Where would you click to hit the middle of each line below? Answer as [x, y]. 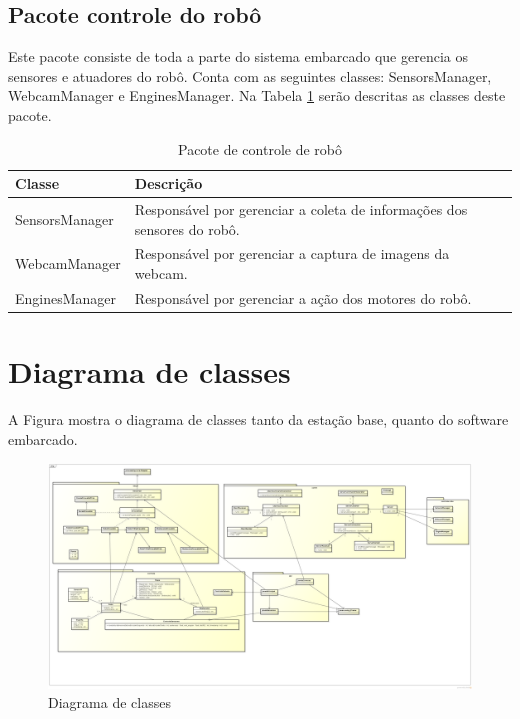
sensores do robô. [187, 228]
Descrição [168, 183]
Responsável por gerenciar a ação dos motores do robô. [303, 297]
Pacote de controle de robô [260, 148]
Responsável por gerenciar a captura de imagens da [292, 253]
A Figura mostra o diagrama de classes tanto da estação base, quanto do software [258, 419]
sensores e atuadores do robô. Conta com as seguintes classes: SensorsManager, [250, 75]
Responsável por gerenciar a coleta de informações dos [301, 209]
